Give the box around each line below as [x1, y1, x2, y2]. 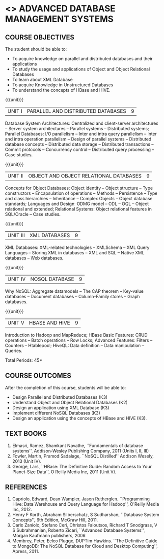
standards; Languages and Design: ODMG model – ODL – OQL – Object [5, 201, 149, 207]
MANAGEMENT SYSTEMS [5, 13, 114, 25]
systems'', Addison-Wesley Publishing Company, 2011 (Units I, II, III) [12, 448, 149, 454]
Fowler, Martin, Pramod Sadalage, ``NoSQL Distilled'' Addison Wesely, [12, 453, 154, 459]
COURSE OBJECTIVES [5, 33, 75, 41]
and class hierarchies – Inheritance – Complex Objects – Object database [5, 196, 153, 201]
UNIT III [7, 232, 25, 239]
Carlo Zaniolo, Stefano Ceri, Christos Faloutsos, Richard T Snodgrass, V [12, 522, 158, 528]
